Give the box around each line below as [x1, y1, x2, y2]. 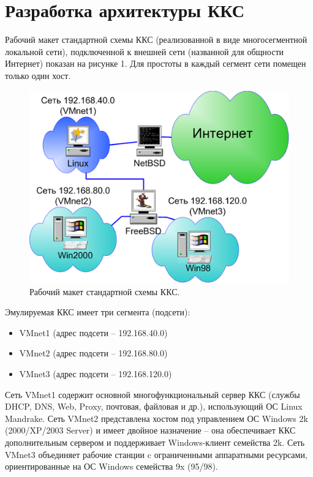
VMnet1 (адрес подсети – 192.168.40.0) [19, 326, 168, 339]
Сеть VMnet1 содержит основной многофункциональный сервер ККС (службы [5, 388, 300, 400]
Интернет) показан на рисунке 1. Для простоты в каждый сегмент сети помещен [5, 57, 306, 70]
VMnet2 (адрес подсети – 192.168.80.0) [19, 347, 168, 359]
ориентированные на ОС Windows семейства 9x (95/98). [5, 460, 218, 473]
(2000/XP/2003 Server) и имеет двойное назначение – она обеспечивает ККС [5, 424, 296, 437]
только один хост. [5, 69, 71, 81]
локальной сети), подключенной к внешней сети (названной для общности [5, 45, 284, 58]
